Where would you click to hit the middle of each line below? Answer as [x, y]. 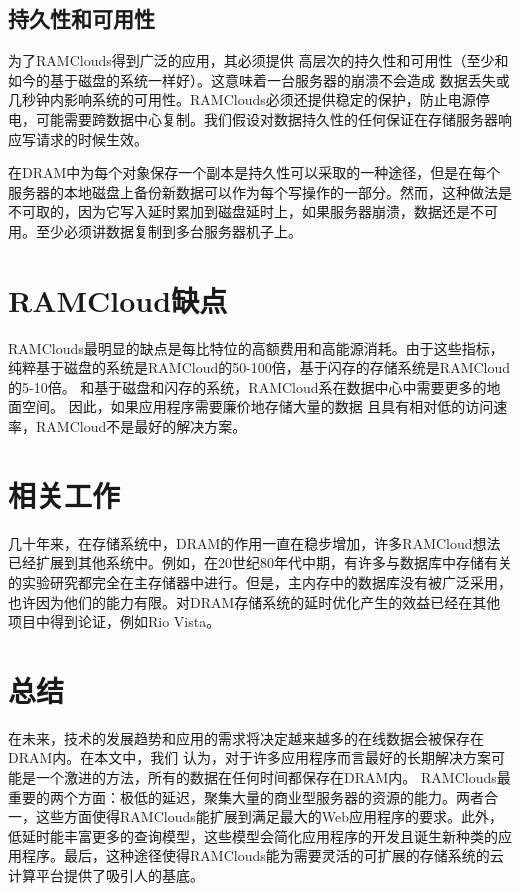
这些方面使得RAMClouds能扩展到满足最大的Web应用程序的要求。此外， [269, 816]
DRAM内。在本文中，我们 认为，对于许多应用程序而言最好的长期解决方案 [249, 757]
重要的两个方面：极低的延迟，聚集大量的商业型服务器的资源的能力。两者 [246, 796]
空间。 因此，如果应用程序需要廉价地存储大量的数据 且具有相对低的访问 [257, 406]
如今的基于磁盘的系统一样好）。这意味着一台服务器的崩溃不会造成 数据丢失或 [259, 79]
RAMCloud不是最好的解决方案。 [141, 426]
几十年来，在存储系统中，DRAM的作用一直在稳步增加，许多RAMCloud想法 [254, 542]
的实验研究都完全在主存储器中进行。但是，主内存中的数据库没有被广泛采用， [260, 581]
